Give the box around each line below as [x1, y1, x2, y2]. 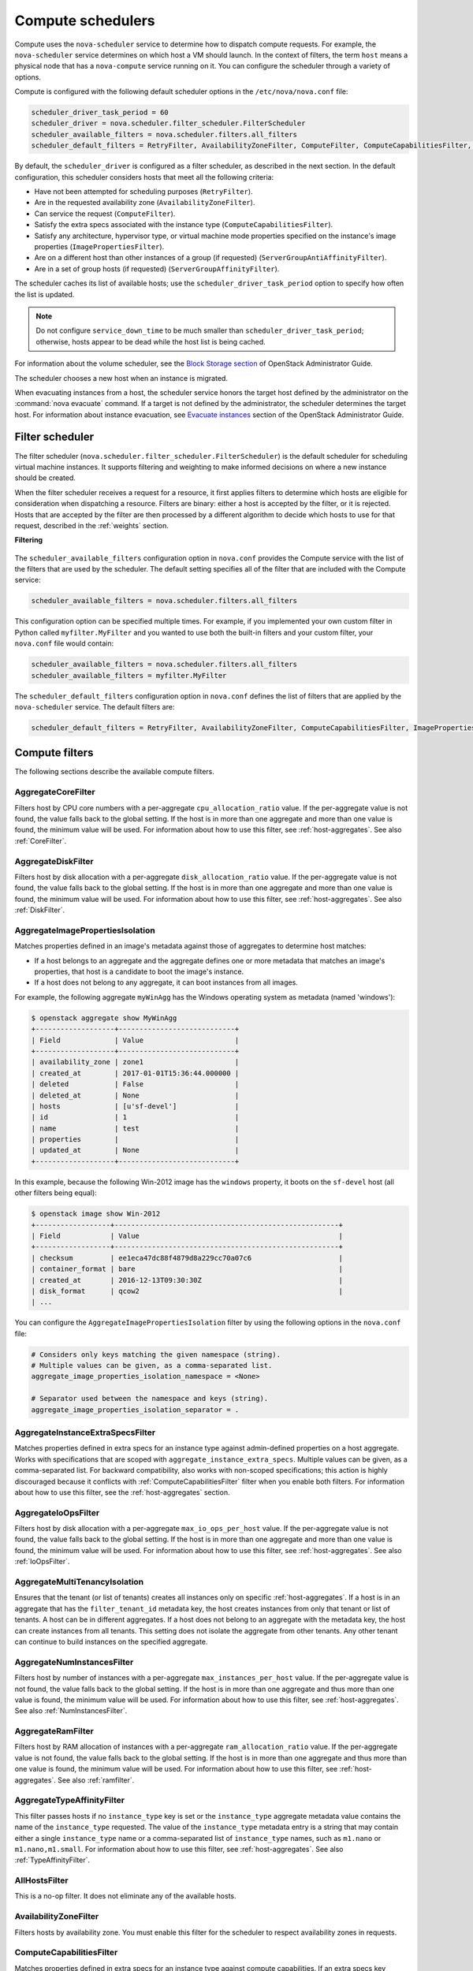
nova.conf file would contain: [14, 639, 114, 648]
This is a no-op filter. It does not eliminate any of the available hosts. [14, 1891, 236, 1901]
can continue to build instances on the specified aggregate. [14, 1637, 208, 1646]
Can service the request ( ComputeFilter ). [34, 209, 176, 218]
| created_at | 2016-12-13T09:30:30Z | [31, 1276, 343, 1284]
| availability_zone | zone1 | [31, 1057, 240, 1067]
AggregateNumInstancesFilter [14, 1656, 134, 1667]
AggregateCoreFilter [14, 787, 96, 798]
